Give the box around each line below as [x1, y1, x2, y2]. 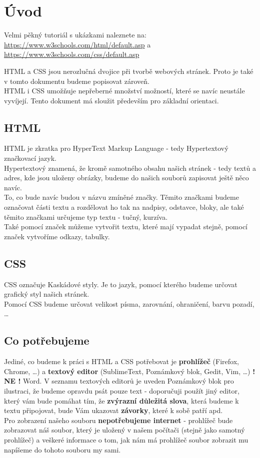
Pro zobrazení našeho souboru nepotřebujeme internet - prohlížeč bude [4, 415, 233, 425]
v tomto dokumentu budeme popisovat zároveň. [4, 75, 150, 86]
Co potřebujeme [4, 333, 89, 348]
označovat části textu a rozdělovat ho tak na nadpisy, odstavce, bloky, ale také [4, 202, 244, 212]
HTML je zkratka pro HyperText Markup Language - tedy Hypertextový [4, 143, 228, 153]
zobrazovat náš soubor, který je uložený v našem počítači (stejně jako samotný [4, 425, 245, 435]
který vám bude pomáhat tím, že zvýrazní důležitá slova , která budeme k [4, 395, 239, 406]
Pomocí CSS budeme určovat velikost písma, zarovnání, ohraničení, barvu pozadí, [4, 298, 254, 309]
